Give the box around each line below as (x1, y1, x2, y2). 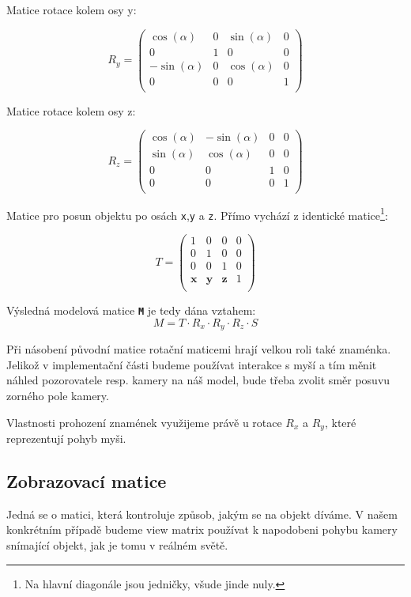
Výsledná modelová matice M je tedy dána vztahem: (6, 302, 256, 319)
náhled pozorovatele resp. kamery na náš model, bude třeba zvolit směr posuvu (6, 372, 390, 388)
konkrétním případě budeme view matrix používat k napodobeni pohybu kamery (6, 521, 398, 538)
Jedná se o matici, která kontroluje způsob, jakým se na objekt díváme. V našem (6, 505, 398, 522)
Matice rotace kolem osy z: (6, 102, 136, 119)
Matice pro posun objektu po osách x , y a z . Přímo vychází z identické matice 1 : (6, 204, 388, 223)
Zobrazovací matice (6, 469, 167, 493)
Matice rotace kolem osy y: (6, 2, 137, 17)
